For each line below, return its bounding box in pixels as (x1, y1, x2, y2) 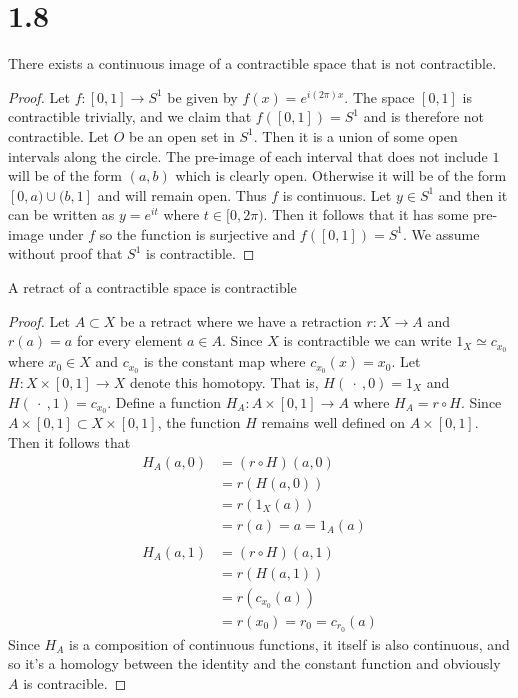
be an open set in (128, 125, 235, 146)
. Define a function (107, 391, 222, 412)
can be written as (8, 204, 115, 225)
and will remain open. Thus (97, 184, 267, 205)
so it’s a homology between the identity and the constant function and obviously (8, 653, 501, 674)
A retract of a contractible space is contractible (8, 277, 297, 298)
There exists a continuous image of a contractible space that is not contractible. (8, 53, 497, 74)
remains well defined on (261, 412, 406, 433)
